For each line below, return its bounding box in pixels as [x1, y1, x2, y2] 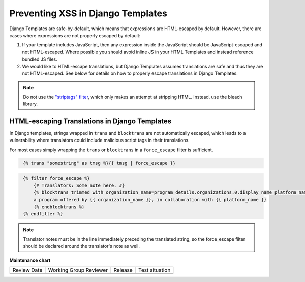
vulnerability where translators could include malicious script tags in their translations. [9, 137, 190, 144]
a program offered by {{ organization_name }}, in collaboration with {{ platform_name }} [33, 196, 267, 203]
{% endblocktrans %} [33, 204, 85, 210]
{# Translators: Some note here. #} [33, 182, 125, 188]
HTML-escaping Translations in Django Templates [9, 117, 172, 125]
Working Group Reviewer [48, 266, 108, 273]
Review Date [12, 266, 43, 273]
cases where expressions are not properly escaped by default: [9, 32, 141, 38]
